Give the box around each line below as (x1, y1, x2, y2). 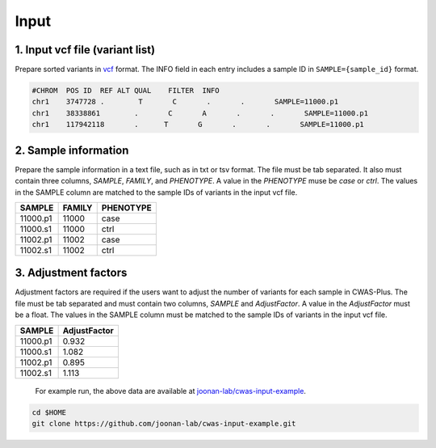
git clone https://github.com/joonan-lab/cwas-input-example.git (31, 419, 296, 428)
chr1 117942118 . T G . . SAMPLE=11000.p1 (31, 120, 365, 129)
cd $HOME (31, 408, 67, 416)
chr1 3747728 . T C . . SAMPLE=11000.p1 (31, 97, 339, 107)
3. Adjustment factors (15, 266, 128, 280)
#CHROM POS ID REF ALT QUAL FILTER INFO (31, 86, 220, 95)
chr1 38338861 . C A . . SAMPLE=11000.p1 (31, 108, 369, 117)
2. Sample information (15, 143, 129, 157)
